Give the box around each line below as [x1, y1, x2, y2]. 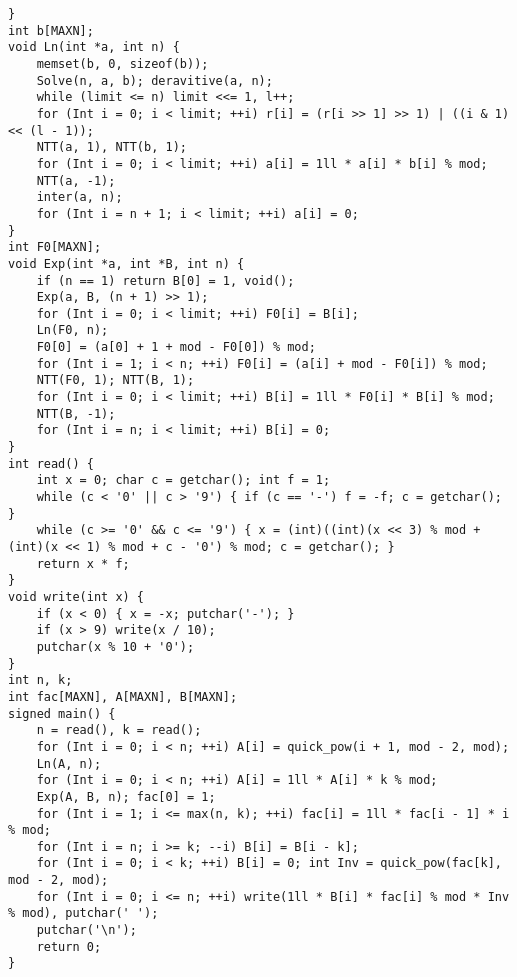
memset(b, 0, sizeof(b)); [36, 56, 209, 71]
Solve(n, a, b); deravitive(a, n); [36, 73, 273, 88]
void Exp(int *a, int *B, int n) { [8, 256, 245, 271]
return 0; [36, 939, 102, 954]
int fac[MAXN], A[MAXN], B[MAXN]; [8, 689, 238, 704]
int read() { [8, 456, 94, 471]
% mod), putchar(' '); [8, 906, 159, 921]
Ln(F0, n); [36, 323, 109, 338]
